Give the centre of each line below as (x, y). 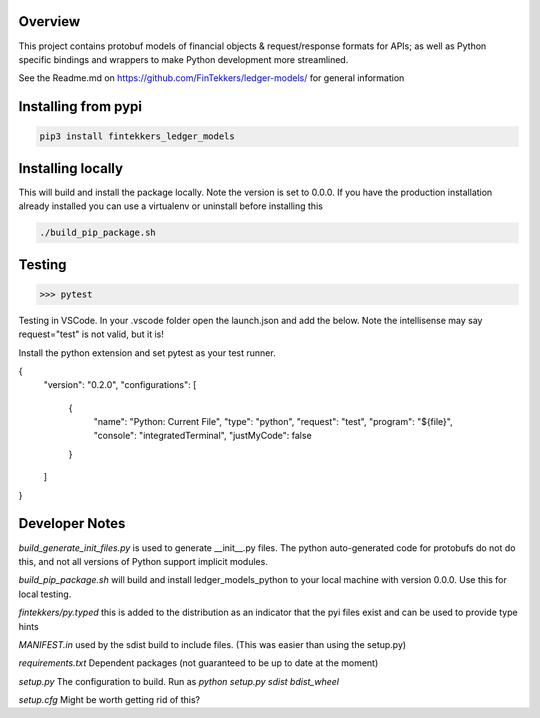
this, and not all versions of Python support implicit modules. (143, 561)
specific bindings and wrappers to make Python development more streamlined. (183, 59)
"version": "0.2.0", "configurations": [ (120, 385)
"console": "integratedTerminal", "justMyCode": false (202, 436)
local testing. (45, 594)
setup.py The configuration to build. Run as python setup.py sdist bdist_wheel (179, 681)
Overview (49, 21)
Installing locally (71, 168)
